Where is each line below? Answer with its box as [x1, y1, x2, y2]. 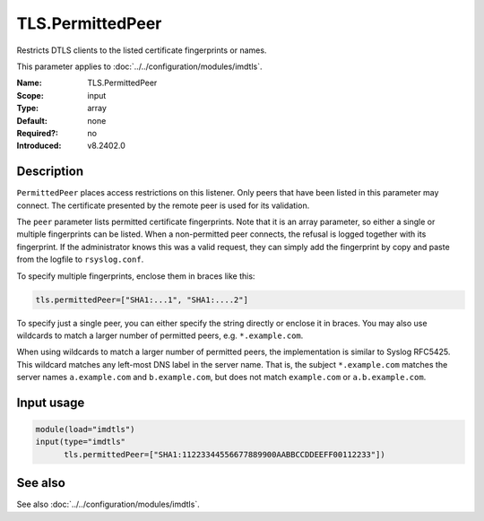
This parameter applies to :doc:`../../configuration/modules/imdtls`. [16, 61, 263, 72]
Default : [16, 115, 48, 126]
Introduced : [16, 140, 62, 152]
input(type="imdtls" [35, 437, 125, 447]
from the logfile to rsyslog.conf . [16, 254, 144, 265]
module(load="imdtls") [35, 424, 135, 435]
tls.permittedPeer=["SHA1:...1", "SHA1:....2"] [35, 294, 248, 305]
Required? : [16, 127, 58, 138]
